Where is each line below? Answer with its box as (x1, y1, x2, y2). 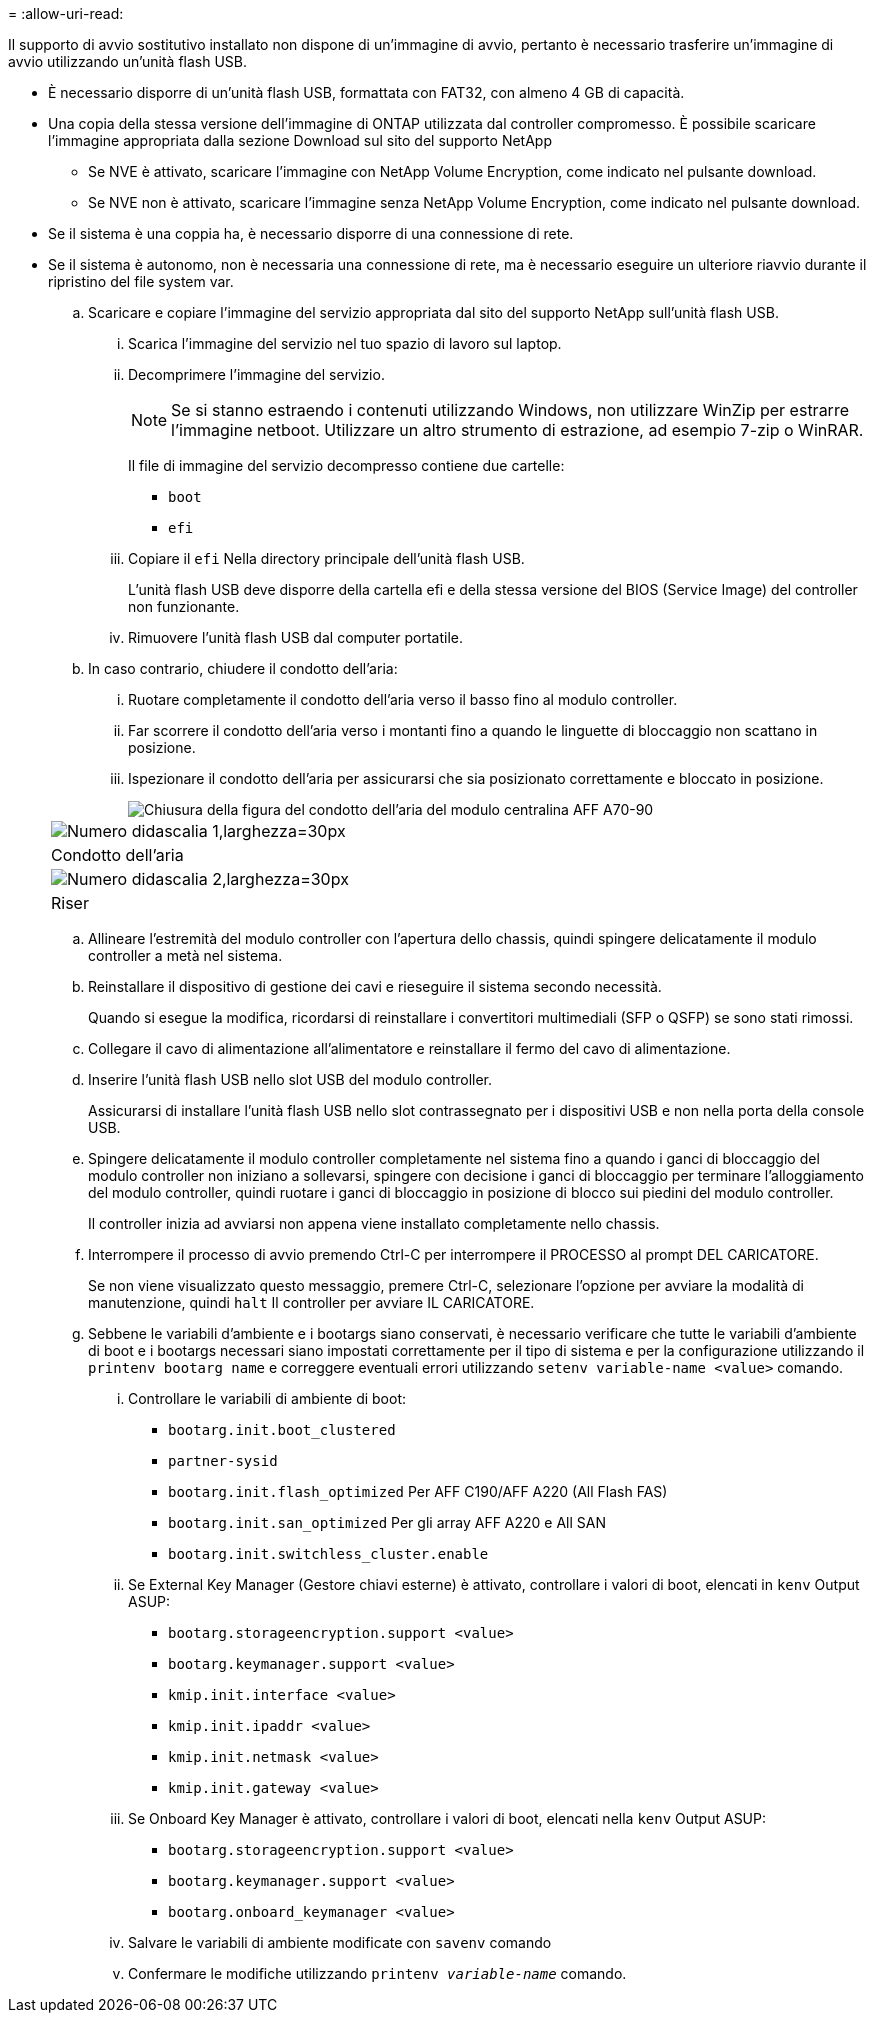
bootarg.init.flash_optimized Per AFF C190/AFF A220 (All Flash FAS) (168, 1483, 668, 1500)
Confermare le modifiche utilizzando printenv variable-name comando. (128, 1965, 627, 1982)
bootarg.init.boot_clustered (168, 1422, 396, 1438)
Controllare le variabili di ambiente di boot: (128, 1390, 407, 1407)
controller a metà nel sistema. (88, 947, 283, 964)
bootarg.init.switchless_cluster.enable (168, 1546, 489, 1562)
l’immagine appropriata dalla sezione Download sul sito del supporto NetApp (48, 132, 552, 149)
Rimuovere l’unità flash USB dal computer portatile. (128, 629, 463, 646)
